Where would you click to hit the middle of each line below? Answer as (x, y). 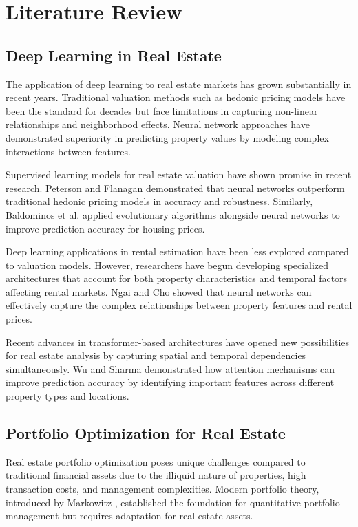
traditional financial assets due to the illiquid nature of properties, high (156, 475)
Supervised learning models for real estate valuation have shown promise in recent (179, 174)
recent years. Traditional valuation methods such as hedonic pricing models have (176, 97)
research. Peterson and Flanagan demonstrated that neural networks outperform (175, 187)
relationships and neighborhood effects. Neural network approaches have (158, 124)
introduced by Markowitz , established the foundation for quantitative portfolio (173, 502)
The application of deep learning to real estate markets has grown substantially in (179, 84)
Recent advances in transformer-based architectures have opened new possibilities (178, 342)
